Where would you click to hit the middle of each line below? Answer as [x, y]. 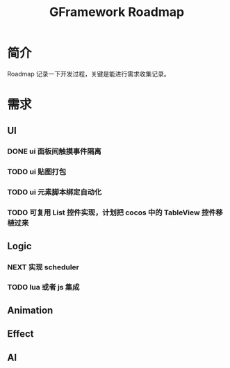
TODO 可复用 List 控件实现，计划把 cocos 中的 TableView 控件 [112, 212]
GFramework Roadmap [117, 12]
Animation [30, 310]
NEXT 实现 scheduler [43, 267]
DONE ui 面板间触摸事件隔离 [55, 151]
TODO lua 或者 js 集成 [43, 287]
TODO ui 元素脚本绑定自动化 [55, 192]
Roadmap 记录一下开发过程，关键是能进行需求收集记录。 [89, 74]
